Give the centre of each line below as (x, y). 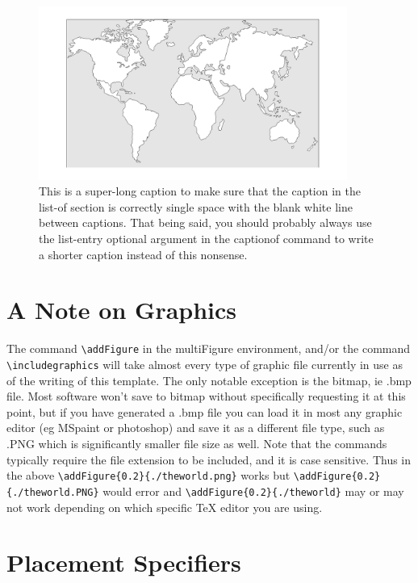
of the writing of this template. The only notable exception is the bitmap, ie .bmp (209, 380)
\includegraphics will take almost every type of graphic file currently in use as (205, 364)
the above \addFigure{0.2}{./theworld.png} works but (148, 475)
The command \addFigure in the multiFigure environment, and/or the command (209, 348)
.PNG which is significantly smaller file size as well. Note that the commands (197, 444)
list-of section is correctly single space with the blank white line (196, 206)
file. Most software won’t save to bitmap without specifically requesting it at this (206, 396)
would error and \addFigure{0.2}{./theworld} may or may (253, 491)
